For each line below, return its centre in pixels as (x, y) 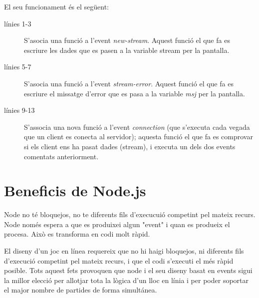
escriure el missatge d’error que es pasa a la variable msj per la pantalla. (134, 93)
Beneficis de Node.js (75, 190)
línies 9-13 (19, 110)
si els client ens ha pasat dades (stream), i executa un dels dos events (130, 146)
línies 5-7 (18, 67)
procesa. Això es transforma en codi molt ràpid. (77, 234)
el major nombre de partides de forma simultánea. (81, 290)
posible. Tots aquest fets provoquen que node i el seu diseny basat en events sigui (128, 270)
